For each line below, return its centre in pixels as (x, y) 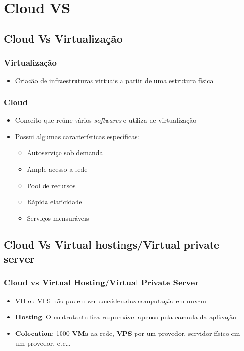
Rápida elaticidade (54, 202)
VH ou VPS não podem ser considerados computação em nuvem (111, 300)
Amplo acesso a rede (57, 169)
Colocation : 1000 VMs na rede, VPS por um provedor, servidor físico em (128, 333)
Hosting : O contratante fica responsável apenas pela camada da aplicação (126, 317)
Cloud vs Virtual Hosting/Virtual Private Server (101, 282)
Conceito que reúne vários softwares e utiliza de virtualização (106, 120)
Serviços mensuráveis (58, 218)
